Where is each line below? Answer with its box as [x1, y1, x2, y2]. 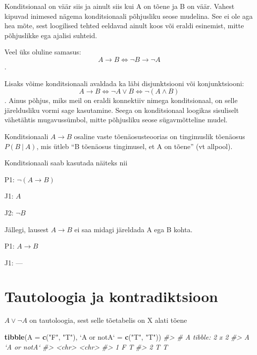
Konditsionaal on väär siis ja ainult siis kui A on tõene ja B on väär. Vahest [4, 1, 235, 11]
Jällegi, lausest [4, 224, 49, 234]
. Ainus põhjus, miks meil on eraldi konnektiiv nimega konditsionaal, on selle [4, 95, 238, 105]
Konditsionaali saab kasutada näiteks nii [4, 157, 128, 168]
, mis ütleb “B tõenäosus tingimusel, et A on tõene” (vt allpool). [36, 141, 233, 151]
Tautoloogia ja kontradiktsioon [4, 286, 218, 306]
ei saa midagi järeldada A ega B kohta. [74, 224, 193, 234]
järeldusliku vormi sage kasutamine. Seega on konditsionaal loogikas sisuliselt [4, 104, 239, 115]
